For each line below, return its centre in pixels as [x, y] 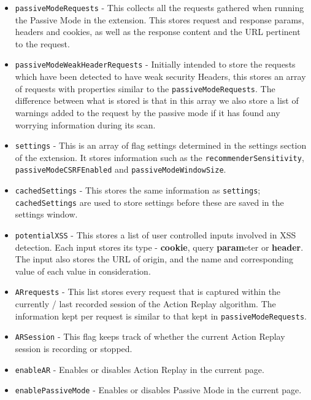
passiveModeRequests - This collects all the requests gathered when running [159, 7]
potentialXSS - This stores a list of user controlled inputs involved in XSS [155, 235]
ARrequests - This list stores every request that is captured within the [148, 292]
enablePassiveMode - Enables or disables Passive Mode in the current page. [158, 390]
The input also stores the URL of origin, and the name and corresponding [154, 259]
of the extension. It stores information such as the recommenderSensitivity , [159, 157]
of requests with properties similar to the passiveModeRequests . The [145, 88]
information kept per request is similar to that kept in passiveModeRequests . [161, 316]
